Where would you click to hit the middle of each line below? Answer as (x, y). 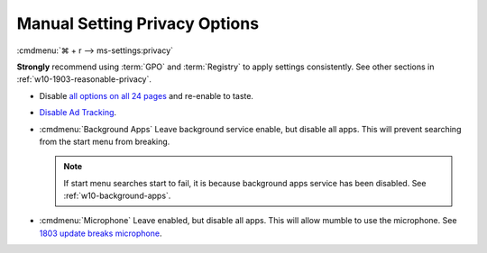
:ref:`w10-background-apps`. (117, 196)
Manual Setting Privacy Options (138, 23)
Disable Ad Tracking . (78, 113)
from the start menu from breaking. (105, 141)
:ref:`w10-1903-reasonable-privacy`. (84, 79)
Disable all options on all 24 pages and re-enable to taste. (147, 95)
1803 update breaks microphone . (101, 233)
